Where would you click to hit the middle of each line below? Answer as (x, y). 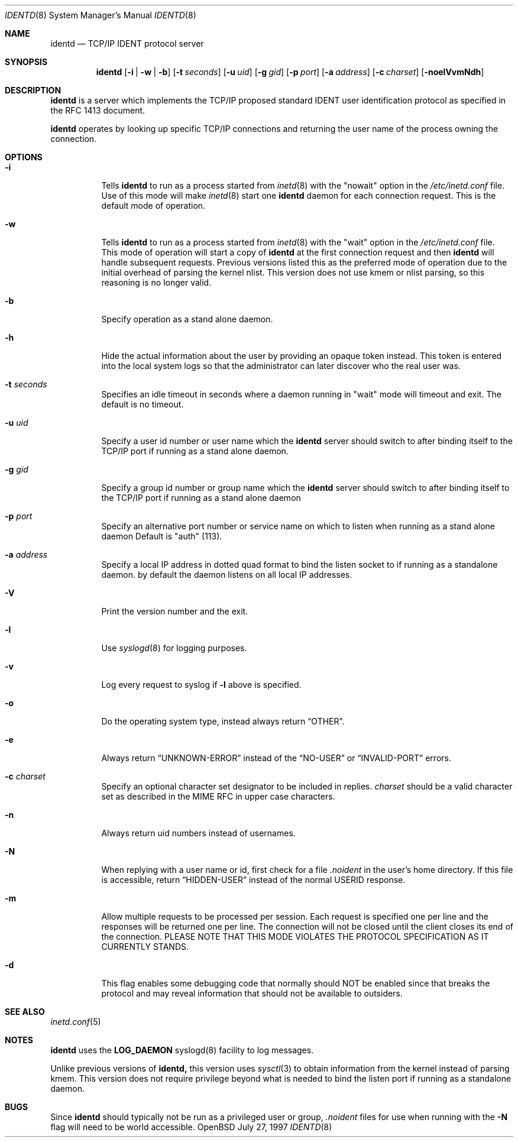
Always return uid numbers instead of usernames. (198, 833)
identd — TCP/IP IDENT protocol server (127, 43)
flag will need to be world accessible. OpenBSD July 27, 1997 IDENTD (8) (191, 1127)
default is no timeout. (143, 404)
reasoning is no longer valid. (156, 282)
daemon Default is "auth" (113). (162, 536)
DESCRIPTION (33, 90)
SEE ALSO (25, 1012)
